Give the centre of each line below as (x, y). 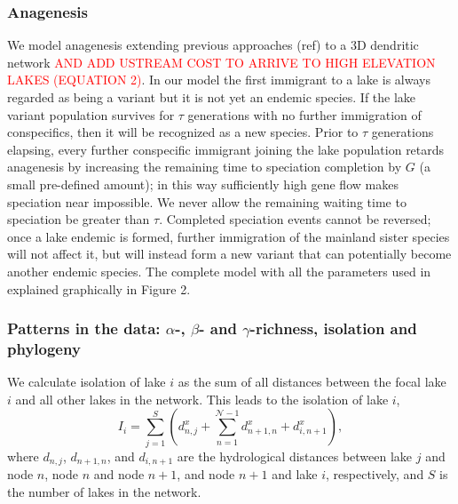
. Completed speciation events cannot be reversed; (295, 219)
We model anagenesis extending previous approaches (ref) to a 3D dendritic (213, 45)
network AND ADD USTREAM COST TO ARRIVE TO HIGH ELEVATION (221, 62)
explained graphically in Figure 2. (99, 288)
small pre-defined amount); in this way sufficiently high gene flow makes (203, 184)
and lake (295, 474)
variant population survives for (91, 114)
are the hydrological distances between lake (295, 456)
